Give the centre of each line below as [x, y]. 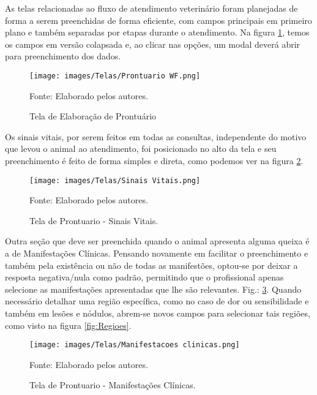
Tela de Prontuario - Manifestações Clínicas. [113, 385]
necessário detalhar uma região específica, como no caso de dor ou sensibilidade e [157, 301]
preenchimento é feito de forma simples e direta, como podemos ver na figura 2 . [154, 160]
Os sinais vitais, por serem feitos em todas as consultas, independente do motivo [156, 136]
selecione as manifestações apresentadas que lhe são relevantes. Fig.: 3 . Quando [153, 289]
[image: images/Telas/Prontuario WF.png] [115, 76]
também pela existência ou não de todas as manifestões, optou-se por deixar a [151, 265]
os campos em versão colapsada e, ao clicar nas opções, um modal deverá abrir [153, 44]
